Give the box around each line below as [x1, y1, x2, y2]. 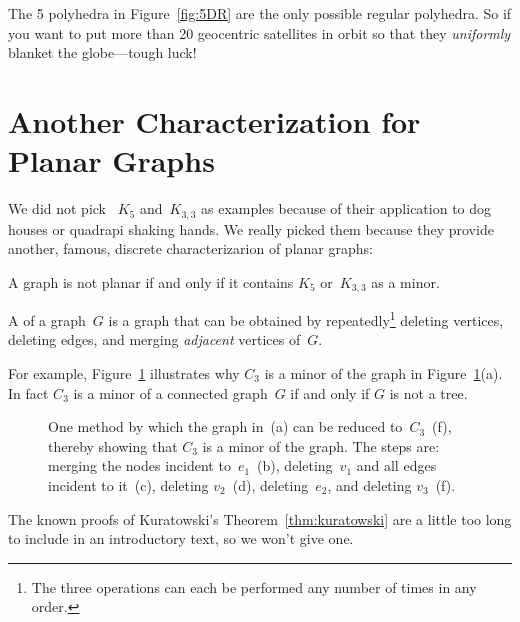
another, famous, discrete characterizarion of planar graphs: [8, 238, 373, 259]
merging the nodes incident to [48, 455, 231, 476]
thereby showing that [48, 435, 178, 456]
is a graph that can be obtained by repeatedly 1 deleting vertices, [108, 307, 504, 330]
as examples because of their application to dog [201, 198, 492, 219]
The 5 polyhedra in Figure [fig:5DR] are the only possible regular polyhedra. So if [8, 3, 512, 23]
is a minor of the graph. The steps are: [202, 435, 440, 456]
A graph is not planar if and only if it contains [8, 271, 294, 292]
